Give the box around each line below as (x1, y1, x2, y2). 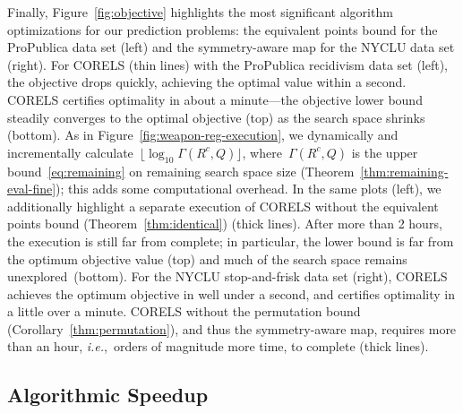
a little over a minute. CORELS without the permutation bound (7, 302, 361, 321)
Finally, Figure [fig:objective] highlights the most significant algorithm (7, 3, 393, 21)
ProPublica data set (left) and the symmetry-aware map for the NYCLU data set (7, 38, 455, 56)
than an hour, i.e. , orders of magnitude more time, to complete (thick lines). (7, 337, 429, 356)
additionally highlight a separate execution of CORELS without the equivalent (7, 196, 439, 215)
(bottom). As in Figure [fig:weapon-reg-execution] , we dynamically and (7, 125, 399, 144)
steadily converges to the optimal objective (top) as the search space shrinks (7, 108, 425, 126)
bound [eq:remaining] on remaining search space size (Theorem (7, 161, 355, 180)
